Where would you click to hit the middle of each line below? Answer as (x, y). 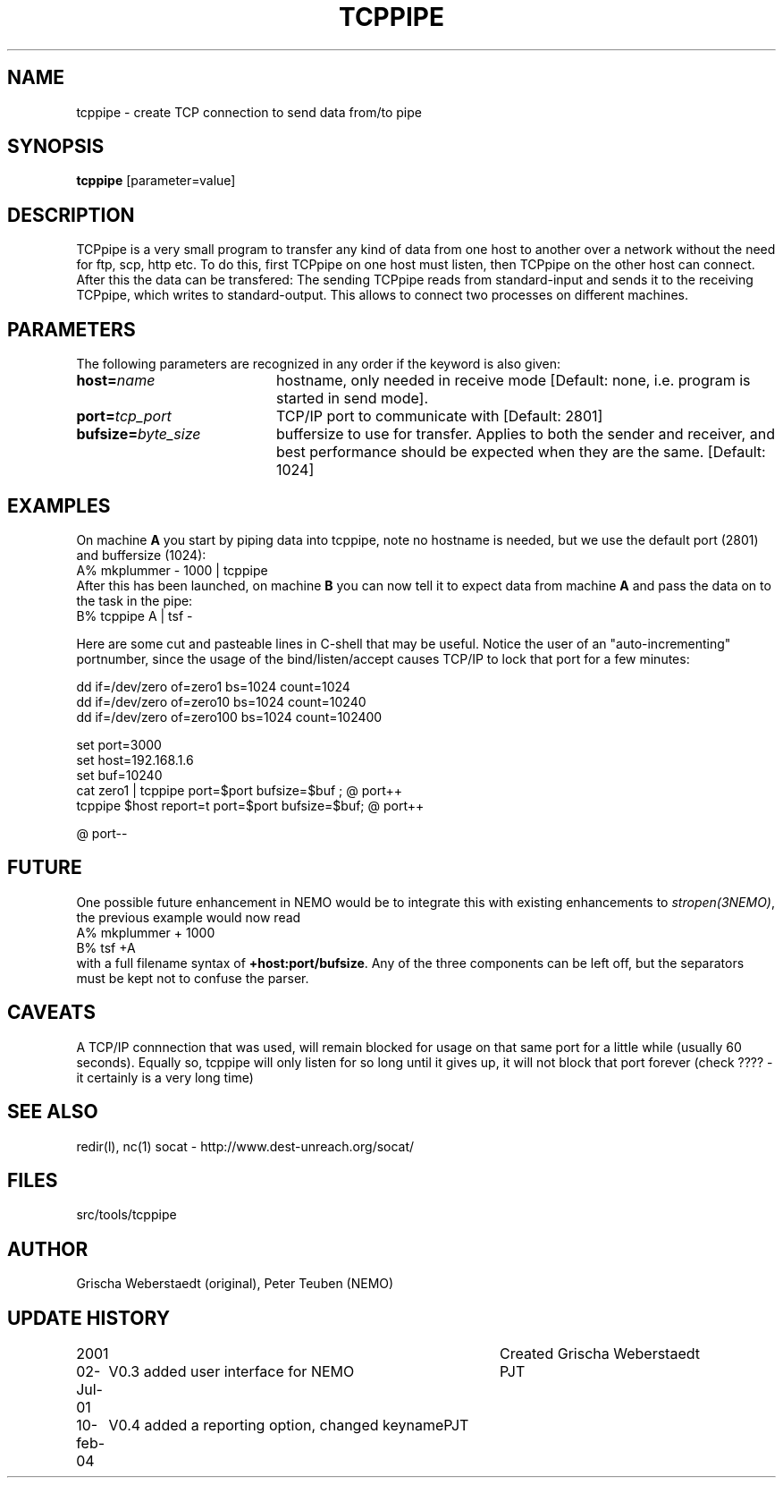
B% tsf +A (106, 947)
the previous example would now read (189, 917)
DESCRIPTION (71, 215)
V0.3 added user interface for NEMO (232, 1372)
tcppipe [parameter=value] (156, 181)
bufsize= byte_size (139, 434)
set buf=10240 (119, 775)
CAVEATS (51, 1013)
